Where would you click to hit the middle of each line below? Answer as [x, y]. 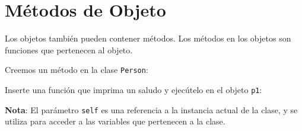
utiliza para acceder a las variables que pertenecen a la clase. [115, 121]
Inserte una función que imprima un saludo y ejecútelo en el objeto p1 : [133, 89]
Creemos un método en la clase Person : [77, 70]
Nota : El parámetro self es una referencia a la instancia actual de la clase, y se [151, 109]
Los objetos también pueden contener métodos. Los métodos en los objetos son [148, 38]
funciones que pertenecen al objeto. [69, 49]
